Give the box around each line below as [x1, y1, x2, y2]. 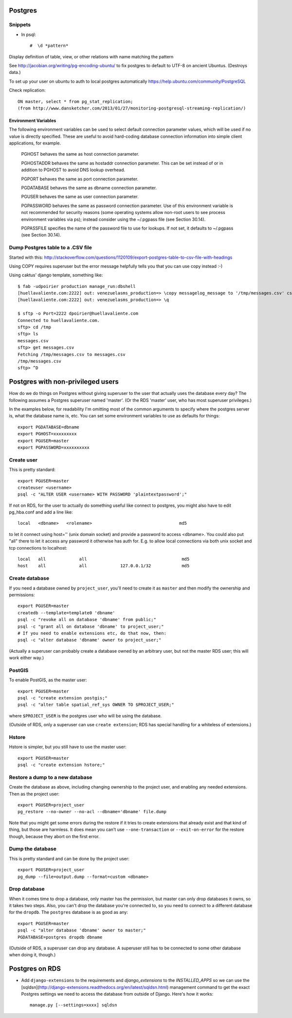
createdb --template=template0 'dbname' [18, 610, 115, 615]
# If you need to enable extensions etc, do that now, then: [18, 630, 166, 636]
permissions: [9, 591, 35, 598]
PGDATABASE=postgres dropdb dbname [18, 934, 103, 940]
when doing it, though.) [9, 952, 56, 958]
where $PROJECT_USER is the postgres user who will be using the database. [9, 713, 162, 718]
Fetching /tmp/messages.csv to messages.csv [18, 352, 126, 357]
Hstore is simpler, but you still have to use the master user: [9, 744, 127, 750]
